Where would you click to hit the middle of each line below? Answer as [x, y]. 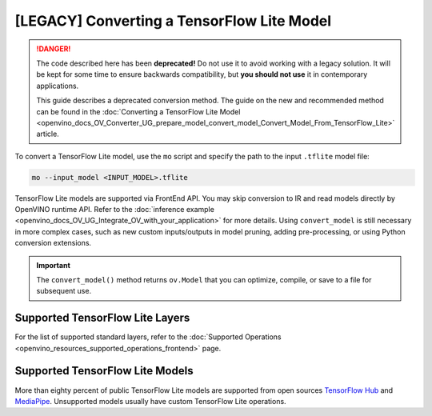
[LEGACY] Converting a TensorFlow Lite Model [173, 21]
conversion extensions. [53, 243]
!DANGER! [54, 49]
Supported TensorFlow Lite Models [104, 371]
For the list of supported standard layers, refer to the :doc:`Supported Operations [148, 337]
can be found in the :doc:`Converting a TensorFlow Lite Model [138, 111]
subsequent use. [64, 291]
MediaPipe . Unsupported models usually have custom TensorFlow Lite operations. [151, 401]
